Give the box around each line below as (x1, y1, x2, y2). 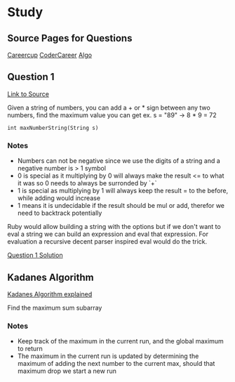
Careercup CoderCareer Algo (7, 51, 93, 59)
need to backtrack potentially (17, 209, 102, 218)
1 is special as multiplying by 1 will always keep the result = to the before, (17, 187, 229, 195)
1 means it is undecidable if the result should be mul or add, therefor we (17, 202, 225, 210)
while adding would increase (17, 194, 100, 202)
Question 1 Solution (7, 251, 63, 260)
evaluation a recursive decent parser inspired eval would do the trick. (7, 237, 208, 246)
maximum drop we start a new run (17, 367, 117, 376)
